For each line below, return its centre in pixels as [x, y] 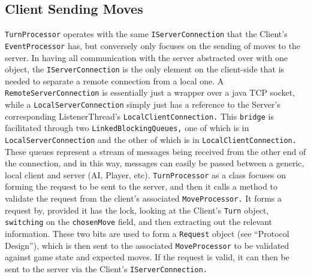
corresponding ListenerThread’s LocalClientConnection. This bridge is [139, 116]
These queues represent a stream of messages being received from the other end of [155, 151]
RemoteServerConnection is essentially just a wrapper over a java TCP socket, [150, 92]
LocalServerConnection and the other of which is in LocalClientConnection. [151, 139]
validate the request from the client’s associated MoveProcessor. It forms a [143, 198]
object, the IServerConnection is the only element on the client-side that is [145, 69]
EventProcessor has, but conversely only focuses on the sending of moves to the [153, 45]
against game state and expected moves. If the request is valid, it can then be [147, 257]
